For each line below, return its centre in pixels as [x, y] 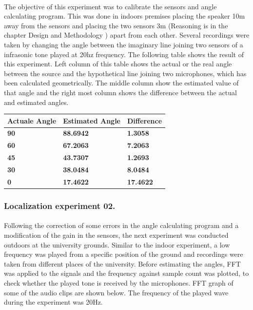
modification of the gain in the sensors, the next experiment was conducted [116, 235]
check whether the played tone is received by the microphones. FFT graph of [119, 282]
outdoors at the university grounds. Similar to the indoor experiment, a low [117, 244]
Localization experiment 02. [60, 205]
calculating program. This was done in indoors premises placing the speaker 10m [125, 16]
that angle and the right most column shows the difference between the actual [120, 92]
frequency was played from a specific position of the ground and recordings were [124, 254]
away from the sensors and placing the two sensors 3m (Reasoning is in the [116, 25]
